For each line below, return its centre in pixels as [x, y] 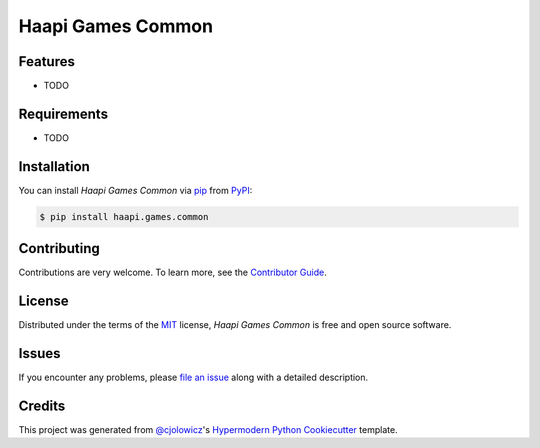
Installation [54, 166]
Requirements [63, 113]
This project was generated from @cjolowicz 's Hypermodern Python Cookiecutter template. [208, 430]
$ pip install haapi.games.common [124, 216]
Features [46, 61]
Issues [39, 353]
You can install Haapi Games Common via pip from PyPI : [135, 190]
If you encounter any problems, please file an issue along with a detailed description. [193, 377]
